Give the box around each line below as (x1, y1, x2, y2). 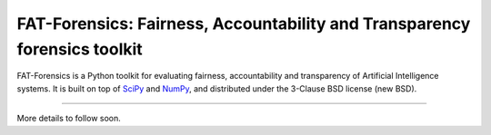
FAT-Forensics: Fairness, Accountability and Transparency (16, 14, 471, 34)
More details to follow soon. (16, 113, 122, 124)
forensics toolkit (16, 39, 143, 59)
